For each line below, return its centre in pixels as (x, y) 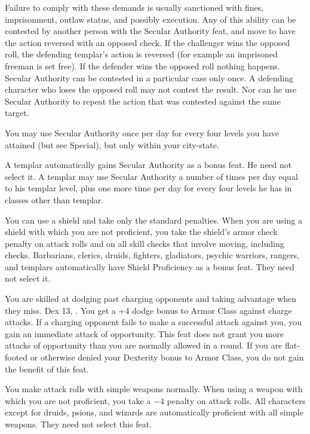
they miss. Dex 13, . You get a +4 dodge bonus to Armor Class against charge (148, 310)
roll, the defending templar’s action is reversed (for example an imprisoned (141, 54)
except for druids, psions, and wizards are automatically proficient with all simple (154, 412)
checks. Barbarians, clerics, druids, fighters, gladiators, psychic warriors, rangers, (152, 255)
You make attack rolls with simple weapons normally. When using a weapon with (154, 389)
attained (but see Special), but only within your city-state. (112, 144)
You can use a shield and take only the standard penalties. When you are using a (154, 220)
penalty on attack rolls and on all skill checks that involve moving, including (145, 243)
